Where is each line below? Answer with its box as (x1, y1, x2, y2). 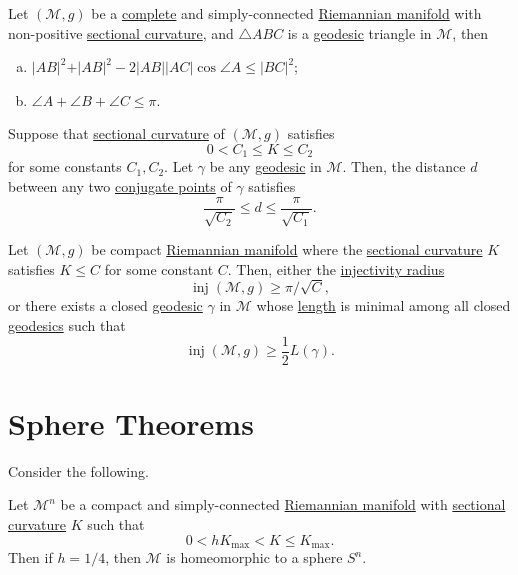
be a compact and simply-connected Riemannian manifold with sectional (60, 494, 506, 515)
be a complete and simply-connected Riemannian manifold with (91, 3, 482, 23)
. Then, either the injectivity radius (227, 258, 445, 279)
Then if (8, 547, 53, 568)
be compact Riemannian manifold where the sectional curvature (91, 239, 483, 260)
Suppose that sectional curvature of (8, 123, 225, 144)
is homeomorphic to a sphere (166, 547, 343, 568)
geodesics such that (8, 315, 126, 335)
